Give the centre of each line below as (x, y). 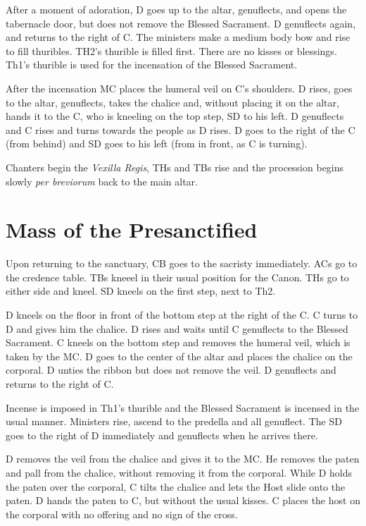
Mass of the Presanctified (132, 230)
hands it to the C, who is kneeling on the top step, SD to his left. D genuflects (175, 116)
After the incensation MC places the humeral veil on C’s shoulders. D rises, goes (179, 88)
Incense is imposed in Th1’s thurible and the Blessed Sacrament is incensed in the (183, 407)
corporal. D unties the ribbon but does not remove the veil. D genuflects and (171, 370)
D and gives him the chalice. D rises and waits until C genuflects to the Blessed (177, 328)
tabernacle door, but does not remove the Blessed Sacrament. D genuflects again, (181, 23)
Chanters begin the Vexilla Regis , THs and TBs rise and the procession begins (175, 167)
